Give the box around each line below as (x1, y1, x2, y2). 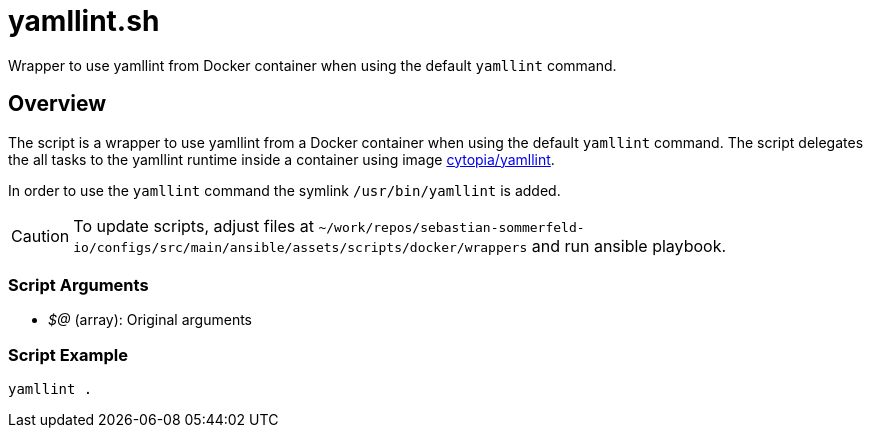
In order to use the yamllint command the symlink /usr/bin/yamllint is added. (8, 181, 561, 199)
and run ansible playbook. (531, 235, 727, 256)
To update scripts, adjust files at (73, 215, 314, 236)
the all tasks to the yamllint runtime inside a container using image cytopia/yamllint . (8, 150, 555, 168)
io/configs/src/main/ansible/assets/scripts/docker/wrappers (73, 239, 528, 255)
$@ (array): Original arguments (48, 311, 252, 329)
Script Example (8, 344, 128, 365)
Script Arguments (8, 274, 149, 295)
